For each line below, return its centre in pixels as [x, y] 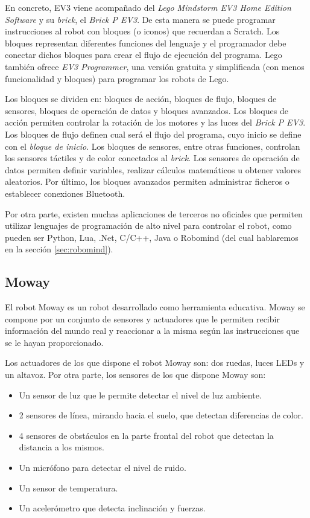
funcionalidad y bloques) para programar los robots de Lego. [117, 78]
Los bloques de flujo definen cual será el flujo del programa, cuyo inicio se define [153, 134]
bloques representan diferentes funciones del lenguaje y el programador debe [146, 43]
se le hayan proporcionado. [54, 342]
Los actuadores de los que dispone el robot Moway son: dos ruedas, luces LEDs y [155, 363]
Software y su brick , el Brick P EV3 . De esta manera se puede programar [140, 19]
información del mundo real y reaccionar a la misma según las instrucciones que [152, 331]
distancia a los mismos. [62, 447]
